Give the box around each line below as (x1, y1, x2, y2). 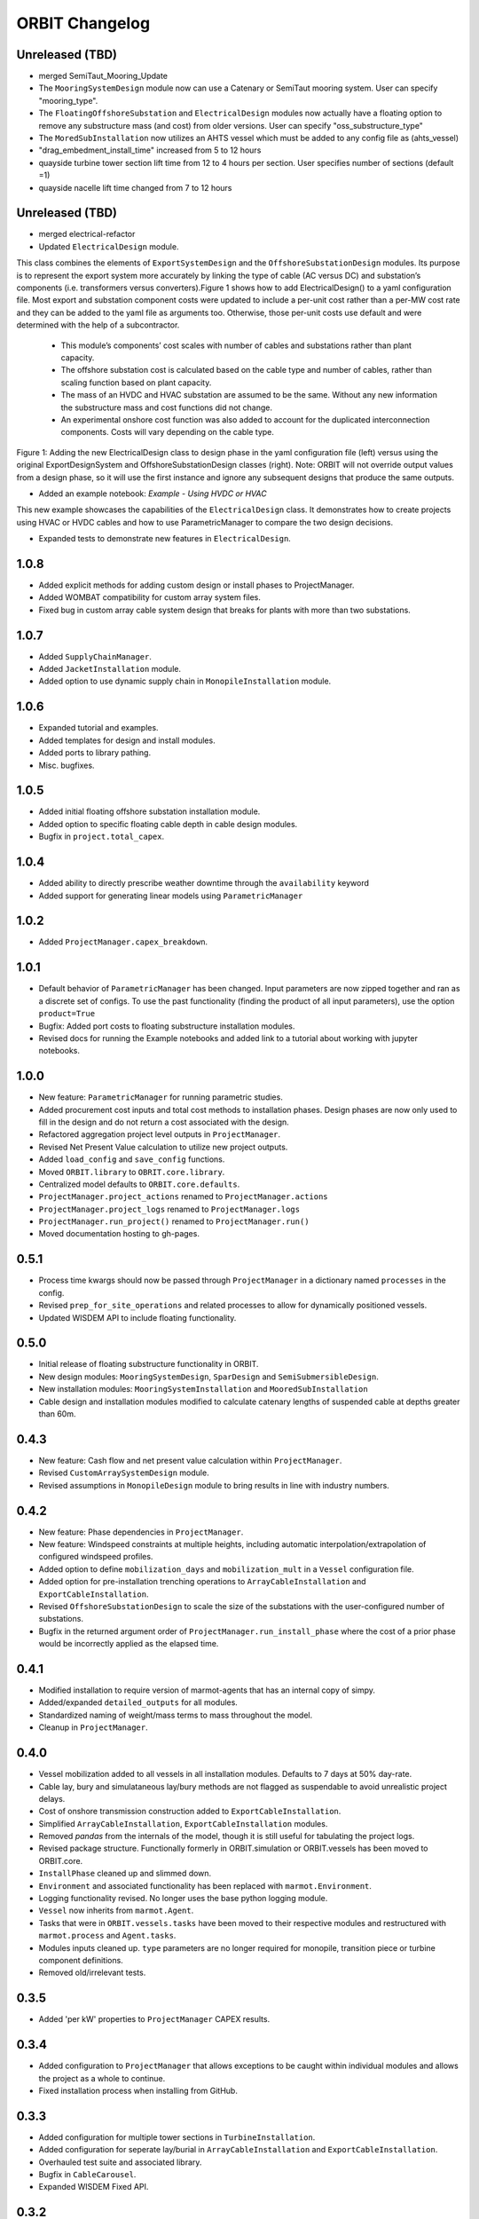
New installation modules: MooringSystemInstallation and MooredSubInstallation (38, 1384, 368, 1394)
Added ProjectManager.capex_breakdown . (38, 936, 208, 947)
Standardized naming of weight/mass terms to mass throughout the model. (38, 1710, 313, 1720)
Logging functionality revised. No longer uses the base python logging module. (38, 1893, 328, 1904)
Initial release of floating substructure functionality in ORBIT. (38, 1359, 259, 1370)
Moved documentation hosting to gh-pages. (38, 1228, 200, 1239)
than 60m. (38, 1409, 76, 1419)
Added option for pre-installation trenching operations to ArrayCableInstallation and (38, 1576, 366, 1587)
